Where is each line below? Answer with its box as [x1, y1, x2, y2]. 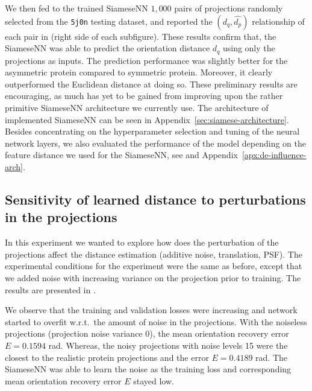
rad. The [255, 351, 288, 363]
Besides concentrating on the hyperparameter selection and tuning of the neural [5, 125, 300, 138]
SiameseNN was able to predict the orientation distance [5, 42, 210, 54]
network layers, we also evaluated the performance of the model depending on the [5, 136, 307, 149]
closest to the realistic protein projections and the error [5, 351, 209, 363]
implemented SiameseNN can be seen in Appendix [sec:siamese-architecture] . [5, 113, 289, 126]
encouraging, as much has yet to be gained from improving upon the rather [5, 89, 283, 102]
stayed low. [133, 374, 174, 387]
